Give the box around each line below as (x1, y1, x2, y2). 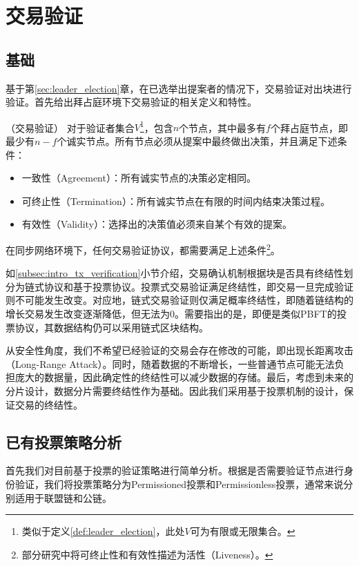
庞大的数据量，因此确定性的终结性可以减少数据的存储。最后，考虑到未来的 (14, 370, 353, 384)
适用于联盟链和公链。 (14, 490, 112, 505)
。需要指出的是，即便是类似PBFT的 (175, 306, 337, 321)
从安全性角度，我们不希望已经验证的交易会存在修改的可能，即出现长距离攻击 (6, 343, 353, 358)
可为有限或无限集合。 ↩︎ (190, 524, 295, 538)
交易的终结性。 (14, 397, 83, 411)
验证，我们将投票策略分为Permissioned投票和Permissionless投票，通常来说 (14, 476, 344, 491)
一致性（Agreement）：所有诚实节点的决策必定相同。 (21, 170, 256, 185)
